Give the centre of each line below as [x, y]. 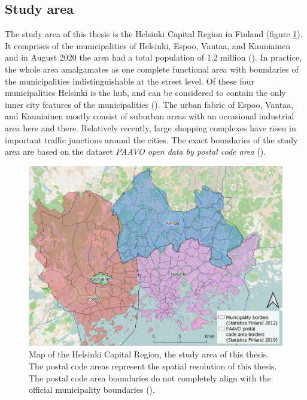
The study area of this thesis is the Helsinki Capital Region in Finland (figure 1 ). [154, 34]
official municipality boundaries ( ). [92, 390]
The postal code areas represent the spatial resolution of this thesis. [153, 366]
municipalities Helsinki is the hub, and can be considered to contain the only [145, 93]
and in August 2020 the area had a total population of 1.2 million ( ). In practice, [153, 57]
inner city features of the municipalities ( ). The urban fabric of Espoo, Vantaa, [149, 104]
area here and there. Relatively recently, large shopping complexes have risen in [151, 127]
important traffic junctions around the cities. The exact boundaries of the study [151, 139]
